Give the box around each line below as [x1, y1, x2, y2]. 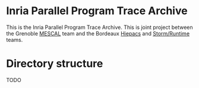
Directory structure [6, 57, 103, 70]
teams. [6, 36, 23, 43]
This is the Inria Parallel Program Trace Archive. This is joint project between [6, 24, 193, 31]
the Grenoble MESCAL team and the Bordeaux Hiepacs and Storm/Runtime [6, 30, 190, 37]
